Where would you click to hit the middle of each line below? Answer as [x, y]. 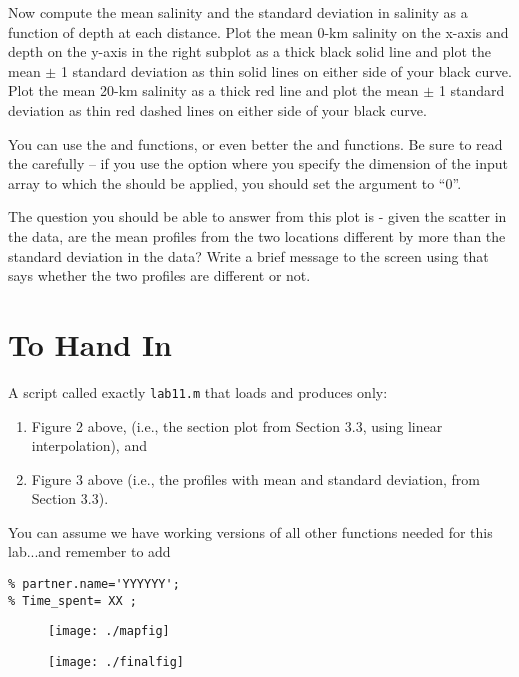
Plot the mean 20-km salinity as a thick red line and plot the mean [213, 90]
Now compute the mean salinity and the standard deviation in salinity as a [238, 12]
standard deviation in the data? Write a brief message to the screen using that [248, 255]
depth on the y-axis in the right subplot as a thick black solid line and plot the [249, 51]
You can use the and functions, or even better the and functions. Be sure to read [255, 143]
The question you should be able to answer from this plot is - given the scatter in [257, 216]
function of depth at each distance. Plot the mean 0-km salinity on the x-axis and [258, 31]
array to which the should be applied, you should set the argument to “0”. [235, 182]
